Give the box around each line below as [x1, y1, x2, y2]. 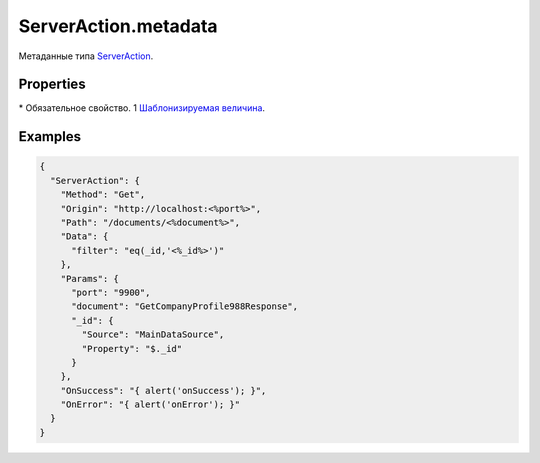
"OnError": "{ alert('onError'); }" [60, 399, 240, 410]
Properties [18, 76, 86, 93]
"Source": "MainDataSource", [81, 329, 225, 340]
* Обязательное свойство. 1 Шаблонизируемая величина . [18, 102, 265, 114]
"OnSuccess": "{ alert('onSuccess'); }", [60, 385, 267, 396]
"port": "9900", [71, 286, 151, 298]
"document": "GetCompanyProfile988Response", [71, 301, 299, 312]
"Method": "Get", [60, 189, 146, 200]
